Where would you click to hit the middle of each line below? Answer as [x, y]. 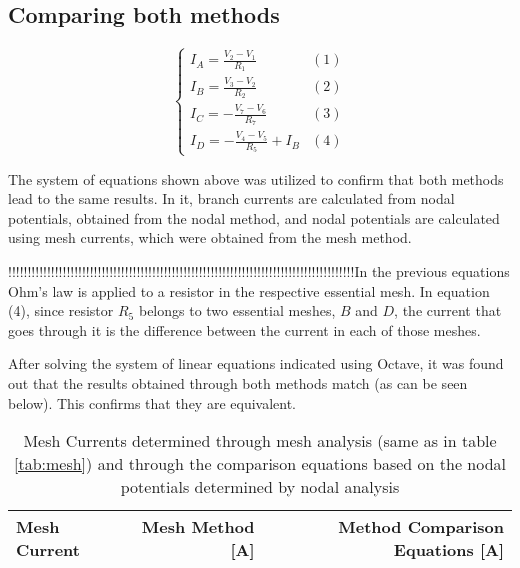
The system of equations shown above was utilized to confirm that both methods [256, 178]
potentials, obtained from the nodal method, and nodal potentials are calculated [254, 217]
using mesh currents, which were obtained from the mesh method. [210, 237]
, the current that [448, 310]
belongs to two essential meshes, [237, 310]
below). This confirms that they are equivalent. [152, 402]
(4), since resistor [61, 310]
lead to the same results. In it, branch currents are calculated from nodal [231, 198]
